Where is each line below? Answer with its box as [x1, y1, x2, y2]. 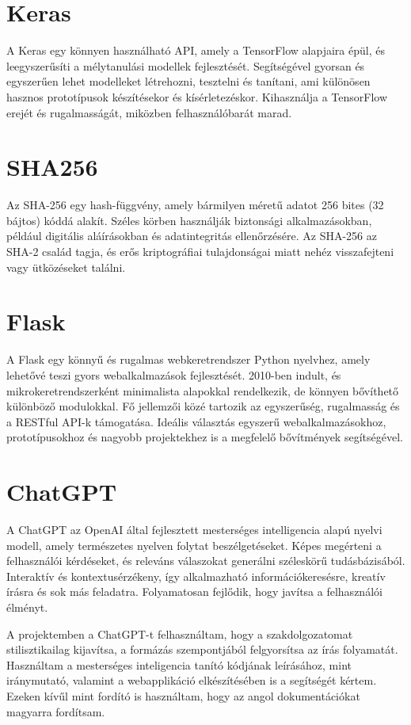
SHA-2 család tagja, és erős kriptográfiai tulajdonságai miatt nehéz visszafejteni [6, 243, 394, 259]
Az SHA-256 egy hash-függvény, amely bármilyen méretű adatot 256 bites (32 [6, 197, 384, 213]
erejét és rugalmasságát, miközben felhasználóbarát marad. [6, 104, 292, 120]
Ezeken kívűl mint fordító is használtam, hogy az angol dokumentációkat [6, 687, 360, 704]
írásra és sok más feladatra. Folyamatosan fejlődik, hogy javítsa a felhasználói [6, 583, 382, 600]
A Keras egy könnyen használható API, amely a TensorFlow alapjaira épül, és [6, 42, 385, 59]
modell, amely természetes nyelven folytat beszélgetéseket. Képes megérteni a [6, 536, 382, 553]
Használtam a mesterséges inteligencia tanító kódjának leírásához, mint [6, 656, 352, 673]
